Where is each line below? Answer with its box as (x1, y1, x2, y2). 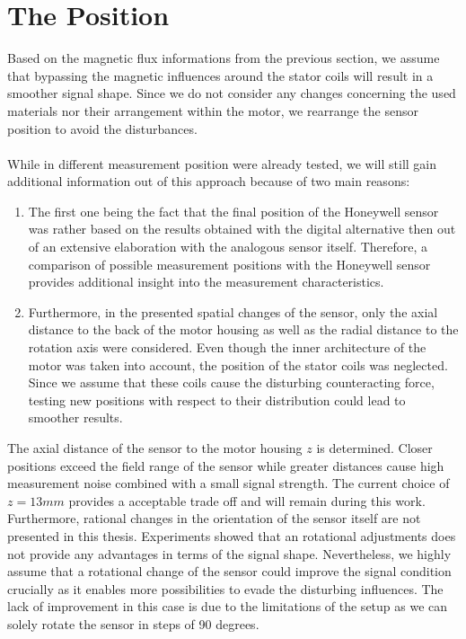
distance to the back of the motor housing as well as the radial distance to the (28, 320, 459, 339)
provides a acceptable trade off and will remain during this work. (68, 491, 426, 510)
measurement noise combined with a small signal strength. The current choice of (7, 474, 450, 493)
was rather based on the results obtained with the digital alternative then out (28, 219, 456, 238)
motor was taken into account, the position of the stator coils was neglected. (28, 355, 448, 374)
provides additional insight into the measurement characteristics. (28, 272, 384, 291)
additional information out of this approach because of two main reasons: (7, 172, 410, 191)
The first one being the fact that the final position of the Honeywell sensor (28, 201, 439, 220)
